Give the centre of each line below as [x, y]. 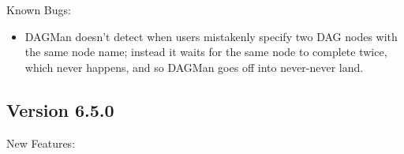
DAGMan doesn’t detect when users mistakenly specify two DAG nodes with [211, 36]
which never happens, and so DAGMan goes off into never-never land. [194, 67]
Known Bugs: [39, 9]
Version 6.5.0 [60, 109]
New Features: [41, 143]
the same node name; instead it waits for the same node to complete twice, [206, 52]
